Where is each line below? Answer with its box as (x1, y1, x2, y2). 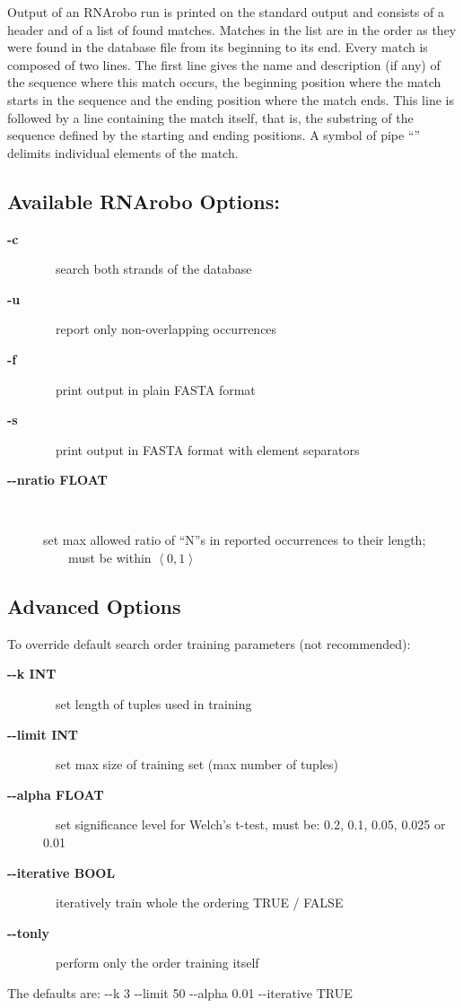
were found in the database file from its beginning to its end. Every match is (7, 38, 428, 57)
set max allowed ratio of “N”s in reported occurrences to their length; (43, 530, 426, 549)
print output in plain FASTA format (55, 380, 256, 399)
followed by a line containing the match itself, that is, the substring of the (7, 108, 414, 127)
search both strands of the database (55, 259, 252, 278)
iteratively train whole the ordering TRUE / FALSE (55, 893, 344, 912)
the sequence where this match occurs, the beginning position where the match (7, 73, 441, 92)
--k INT (7, 664, 57, 683)
